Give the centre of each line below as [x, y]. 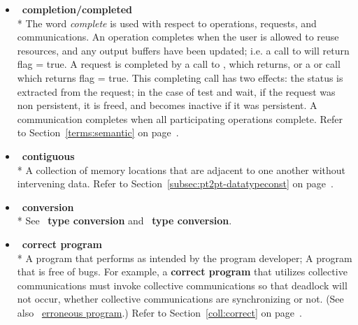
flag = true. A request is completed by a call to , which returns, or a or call [179, 64]
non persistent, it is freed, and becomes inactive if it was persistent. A [167, 105]
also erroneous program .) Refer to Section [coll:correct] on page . [159, 312]
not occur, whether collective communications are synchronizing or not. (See [180, 299]
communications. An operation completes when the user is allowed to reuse [178, 37]
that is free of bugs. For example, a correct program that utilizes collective [182, 272]
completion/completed [77, 9]
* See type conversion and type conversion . [124, 221]
